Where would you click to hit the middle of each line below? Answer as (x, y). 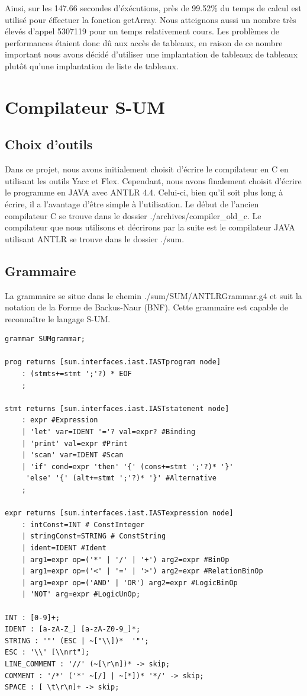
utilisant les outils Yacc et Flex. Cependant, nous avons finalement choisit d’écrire (153, 180)
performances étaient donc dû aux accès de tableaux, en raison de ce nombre (144, 42)
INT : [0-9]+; (33, 618)
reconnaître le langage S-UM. (58, 318)
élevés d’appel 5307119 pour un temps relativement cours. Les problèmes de (142, 31)
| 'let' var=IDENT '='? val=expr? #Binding (109, 432)
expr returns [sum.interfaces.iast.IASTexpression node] (119, 513)
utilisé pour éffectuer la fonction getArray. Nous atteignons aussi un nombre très (151, 19)
